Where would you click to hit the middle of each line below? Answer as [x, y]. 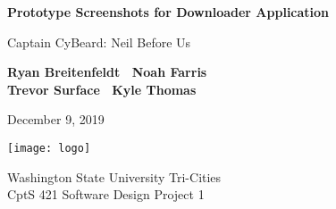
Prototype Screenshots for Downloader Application [168, 12]
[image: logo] [49, 148]
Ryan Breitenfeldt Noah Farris [107, 72]
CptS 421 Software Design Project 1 [106, 194]
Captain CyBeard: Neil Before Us [99, 42]
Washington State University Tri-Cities [114, 176]
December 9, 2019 [56, 119]
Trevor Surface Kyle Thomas [102, 89]
